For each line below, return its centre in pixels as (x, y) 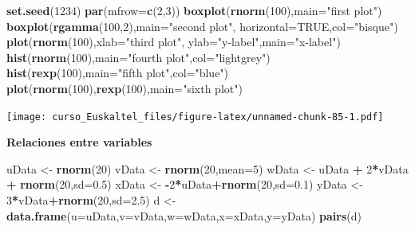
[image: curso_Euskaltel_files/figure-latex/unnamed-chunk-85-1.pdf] (195, 117)
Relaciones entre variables (79, 142)
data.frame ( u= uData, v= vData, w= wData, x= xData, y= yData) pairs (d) (184, 215)
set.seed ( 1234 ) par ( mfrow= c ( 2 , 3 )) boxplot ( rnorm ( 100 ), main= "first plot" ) (194, 10)
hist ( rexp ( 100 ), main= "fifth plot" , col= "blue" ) (118, 73)
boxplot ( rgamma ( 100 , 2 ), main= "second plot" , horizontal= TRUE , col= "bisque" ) (202, 26)
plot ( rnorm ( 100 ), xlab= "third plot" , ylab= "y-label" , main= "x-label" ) (174, 42)
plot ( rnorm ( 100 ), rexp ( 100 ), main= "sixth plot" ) (125, 88)
